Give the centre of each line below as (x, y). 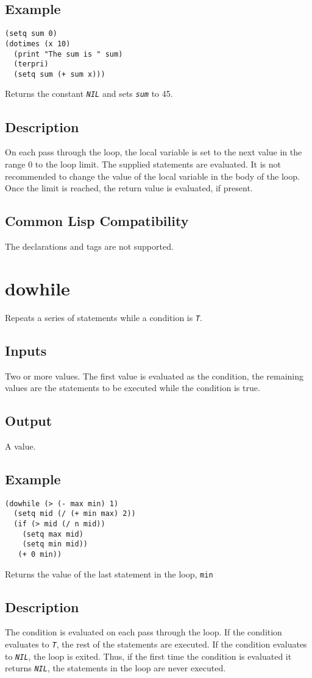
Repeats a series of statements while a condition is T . (104, 317)
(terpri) (31, 64)
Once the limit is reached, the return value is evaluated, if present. (129, 188)
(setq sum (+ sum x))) (59, 74)
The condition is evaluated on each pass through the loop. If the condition (144, 632)
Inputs (26, 350)
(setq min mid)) (55, 544)
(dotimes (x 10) (38, 44)
